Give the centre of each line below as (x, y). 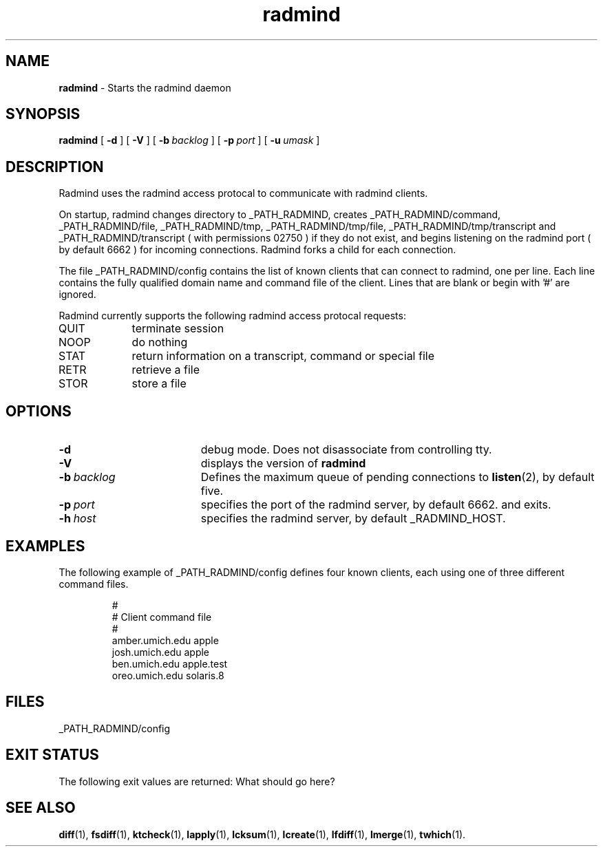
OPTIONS (39, 411)
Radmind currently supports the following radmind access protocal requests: (232, 316)
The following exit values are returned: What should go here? (197, 781)
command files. (94, 584)
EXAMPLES (45, 546)
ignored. (77, 295)
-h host (77, 519)
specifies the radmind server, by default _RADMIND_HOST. (353, 519)
